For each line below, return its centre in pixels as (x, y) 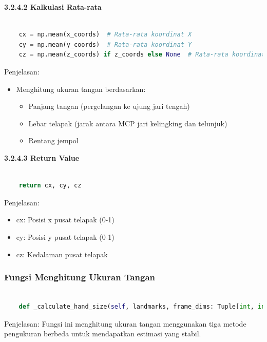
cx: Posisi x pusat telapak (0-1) (65, 220)
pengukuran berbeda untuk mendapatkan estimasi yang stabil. (103, 334)
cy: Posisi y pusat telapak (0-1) (65, 236)
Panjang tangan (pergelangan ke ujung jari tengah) (109, 106)
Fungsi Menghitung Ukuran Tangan (80, 277)
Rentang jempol (53, 140)
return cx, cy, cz (50, 186)
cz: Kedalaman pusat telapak (62, 254)
